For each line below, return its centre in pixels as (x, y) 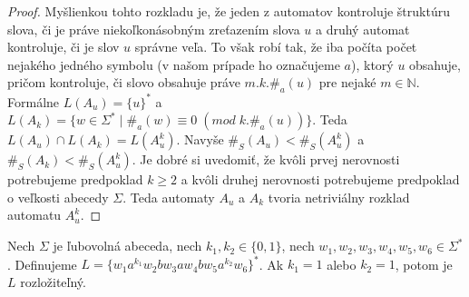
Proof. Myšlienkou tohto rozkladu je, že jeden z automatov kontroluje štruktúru (229, 11)
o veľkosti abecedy (58, 197)
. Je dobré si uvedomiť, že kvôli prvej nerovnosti (266, 159)
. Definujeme (42, 264)
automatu (34, 215)
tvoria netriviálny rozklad (339, 197)
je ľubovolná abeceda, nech (127, 246)
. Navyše (200, 139)
